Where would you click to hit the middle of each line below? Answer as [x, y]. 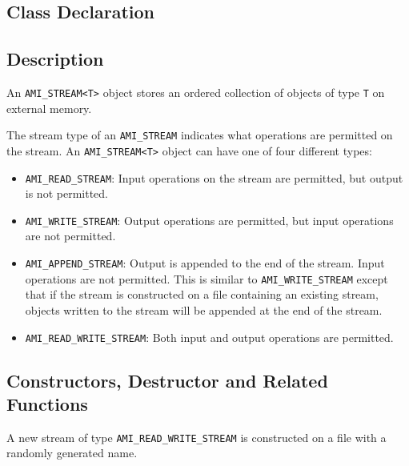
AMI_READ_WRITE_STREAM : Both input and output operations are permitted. [209, 337]
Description [55, 59]
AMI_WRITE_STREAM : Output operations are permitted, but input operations [209, 220]
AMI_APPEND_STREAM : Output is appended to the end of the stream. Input [205, 263]
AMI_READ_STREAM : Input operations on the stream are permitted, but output [214, 177]
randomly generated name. [72, 453]
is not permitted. [66, 193]
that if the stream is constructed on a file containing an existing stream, [202, 294]
